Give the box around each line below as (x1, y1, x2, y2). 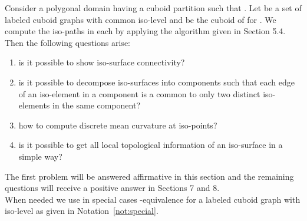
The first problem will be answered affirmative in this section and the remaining (5, 170, 294, 182)
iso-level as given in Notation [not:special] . (5, 204, 159, 217)
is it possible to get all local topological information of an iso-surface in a (18, 138, 283, 151)
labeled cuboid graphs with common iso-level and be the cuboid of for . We (5, 13, 276, 25)
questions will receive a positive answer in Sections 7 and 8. (5, 182, 220, 194)
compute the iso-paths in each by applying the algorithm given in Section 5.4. (5, 25, 286, 37)
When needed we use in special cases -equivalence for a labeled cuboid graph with (5, 193, 301, 205)
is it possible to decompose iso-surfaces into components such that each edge (18, 75, 295, 88)
